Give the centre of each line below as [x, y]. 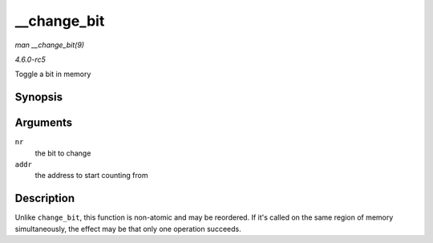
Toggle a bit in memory [53, 74]
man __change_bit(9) [49, 45]
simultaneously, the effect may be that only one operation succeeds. [128, 229]
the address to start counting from [91, 176]
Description [45, 198]
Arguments [44, 123]
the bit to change [63, 153]
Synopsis [39, 97]
